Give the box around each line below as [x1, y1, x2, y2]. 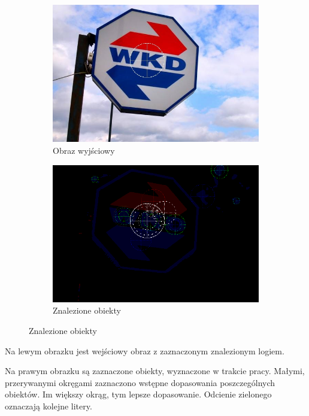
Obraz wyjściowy [53, 144, 115, 156]
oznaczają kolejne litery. [5, 400, 92, 412]
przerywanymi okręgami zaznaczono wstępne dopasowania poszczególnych [5, 376, 275, 388]
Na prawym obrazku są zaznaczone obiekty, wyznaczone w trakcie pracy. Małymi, [5, 365, 305, 377]
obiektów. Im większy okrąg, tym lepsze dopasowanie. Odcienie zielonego [5, 388, 272, 400]
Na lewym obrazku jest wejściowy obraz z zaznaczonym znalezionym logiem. [5, 344, 284, 357]
